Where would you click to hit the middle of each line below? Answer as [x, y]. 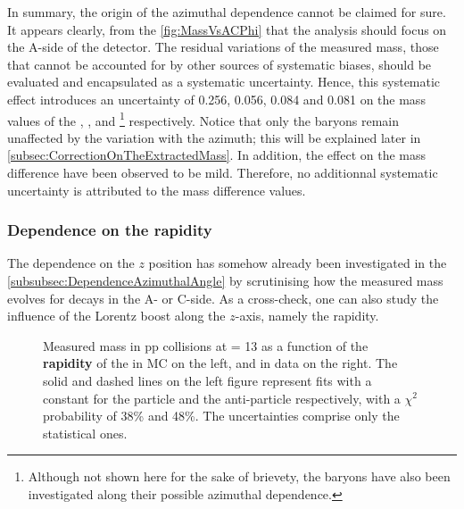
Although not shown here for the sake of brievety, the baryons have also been [239, 476]
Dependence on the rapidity [110, 230]
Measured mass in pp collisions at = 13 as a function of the [206, 345]
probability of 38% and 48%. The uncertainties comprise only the [221, 416]
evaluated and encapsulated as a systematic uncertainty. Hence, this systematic [224, 82]
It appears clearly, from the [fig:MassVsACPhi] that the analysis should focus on [227, 29]
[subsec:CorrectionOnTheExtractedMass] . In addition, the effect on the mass [216, 155]
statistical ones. [85, 433]
